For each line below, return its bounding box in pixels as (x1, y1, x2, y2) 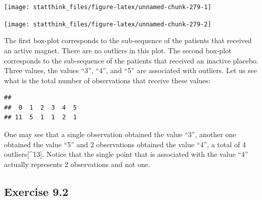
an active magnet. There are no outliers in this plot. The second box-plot (4, 45, 232, 55)
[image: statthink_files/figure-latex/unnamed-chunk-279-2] (4, 20, 212, 28)
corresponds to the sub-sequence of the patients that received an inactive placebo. (4, 55, 258, 65)
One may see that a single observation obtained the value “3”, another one (4, 129, 236, 140)
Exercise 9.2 (4, 183, 69, 199)
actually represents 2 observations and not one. (4, 158, 150, 169)
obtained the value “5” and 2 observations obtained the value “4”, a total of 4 (4, 139, 246, 149)
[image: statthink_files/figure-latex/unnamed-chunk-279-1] (4, 4, 212, 11)
